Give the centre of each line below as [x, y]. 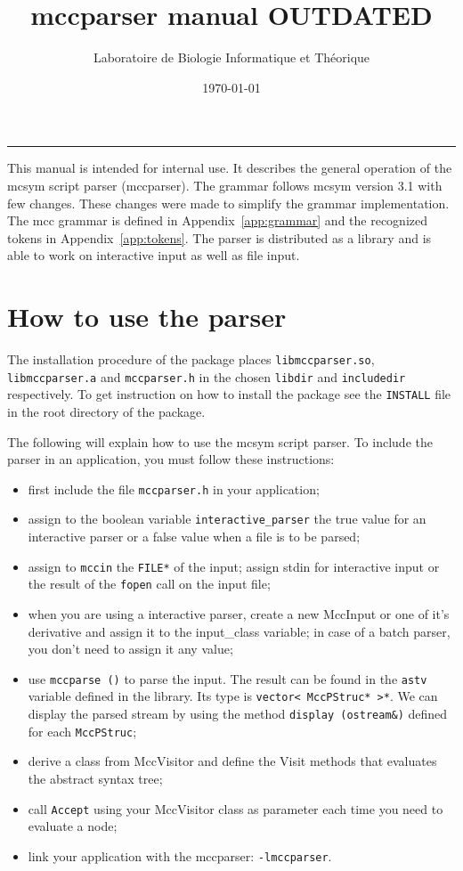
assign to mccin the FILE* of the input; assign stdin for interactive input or [234, 566]
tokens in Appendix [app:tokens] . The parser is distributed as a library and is [219, 237]
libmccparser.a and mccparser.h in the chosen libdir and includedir [207, 376]
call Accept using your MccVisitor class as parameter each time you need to [236, 808]
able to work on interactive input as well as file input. [154, 255]
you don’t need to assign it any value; [130, 649]
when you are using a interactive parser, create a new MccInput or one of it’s [239, 613]
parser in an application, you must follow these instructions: [171, 459]
